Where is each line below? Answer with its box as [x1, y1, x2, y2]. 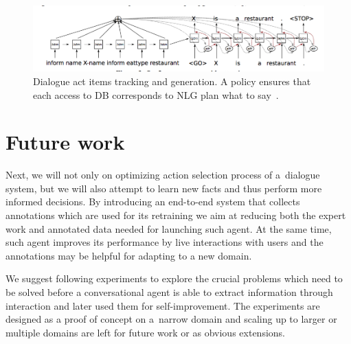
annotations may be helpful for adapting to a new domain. [5, 248, 252, 262]
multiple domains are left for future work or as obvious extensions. [5, 325, 285, 339]
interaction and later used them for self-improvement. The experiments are [5, 298, 320, 312]
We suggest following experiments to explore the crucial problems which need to [5, 271, 343, 286]
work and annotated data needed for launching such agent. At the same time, [5, 221, 332, 236]
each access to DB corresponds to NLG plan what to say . [33, 87, 279, 102]
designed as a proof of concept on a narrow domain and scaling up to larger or [5, 312, 337, 326]
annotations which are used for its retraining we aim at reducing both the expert [5, 208, 346, 222]
